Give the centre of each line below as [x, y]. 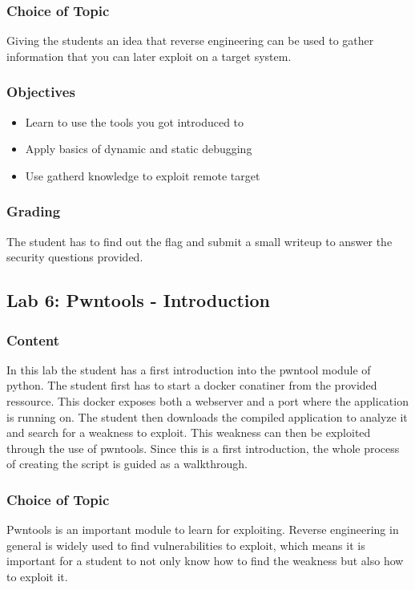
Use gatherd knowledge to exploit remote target [143, 175]
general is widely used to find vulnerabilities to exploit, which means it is [186, 545]
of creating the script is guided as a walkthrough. [127, 464]
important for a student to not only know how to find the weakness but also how [205, 561]
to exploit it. [37, 576]
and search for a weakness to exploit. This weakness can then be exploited [189, 432]
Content [33, 339]
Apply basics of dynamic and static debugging [139, 149]
